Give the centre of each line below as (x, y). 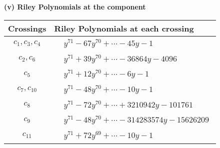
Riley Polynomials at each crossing (124, 28)
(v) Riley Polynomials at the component (75, 6)
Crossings (27, 28)
